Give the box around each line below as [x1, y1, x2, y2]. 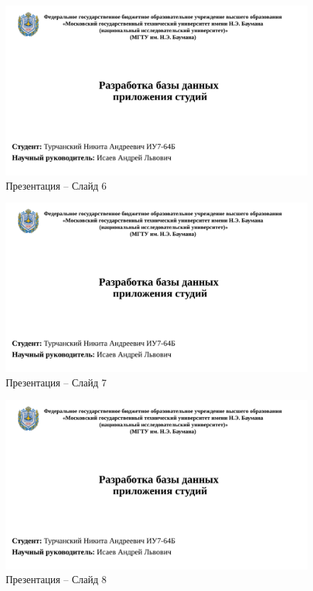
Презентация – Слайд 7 [6, 374, 107, 389]
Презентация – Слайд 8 [6, 572, 107, 587]
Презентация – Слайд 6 [6, 178, 107, 192]
